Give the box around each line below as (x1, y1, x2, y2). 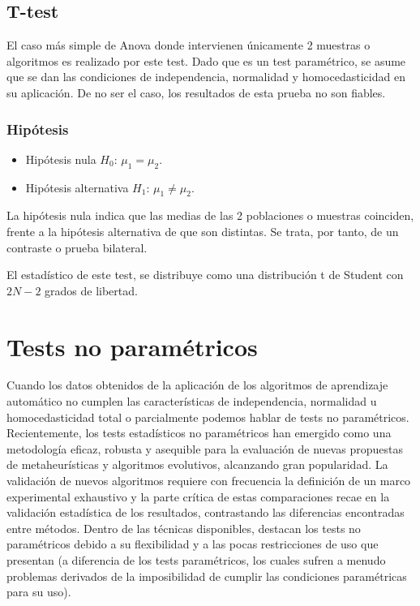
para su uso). (6, 583, 71, 600)
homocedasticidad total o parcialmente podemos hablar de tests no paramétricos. (6, 408, 409, 425)
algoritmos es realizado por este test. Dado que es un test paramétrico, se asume (6, 52, 406, 69)
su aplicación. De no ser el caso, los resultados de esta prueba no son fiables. (6, 84, 386, 101)
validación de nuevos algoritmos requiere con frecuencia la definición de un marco (6, 472, 411, 489)
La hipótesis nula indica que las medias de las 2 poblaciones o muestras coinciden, (6, 207, 414, 224)
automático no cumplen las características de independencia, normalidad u (6, 393, 377, 410)
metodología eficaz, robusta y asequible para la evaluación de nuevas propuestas (6, 440, 403, 457)
